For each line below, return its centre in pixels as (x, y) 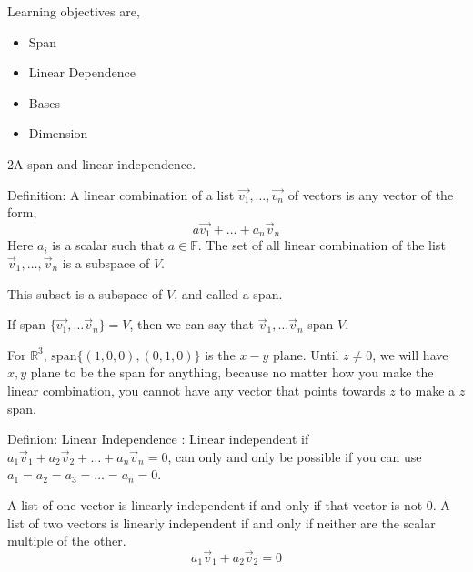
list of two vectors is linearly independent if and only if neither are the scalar (221, 522)
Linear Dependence (82, 72)
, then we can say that (192, 324)
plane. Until (306, 354)
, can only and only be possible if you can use (295, 456)
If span (27, 324)
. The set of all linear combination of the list (322, 245)
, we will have (410, 354)
